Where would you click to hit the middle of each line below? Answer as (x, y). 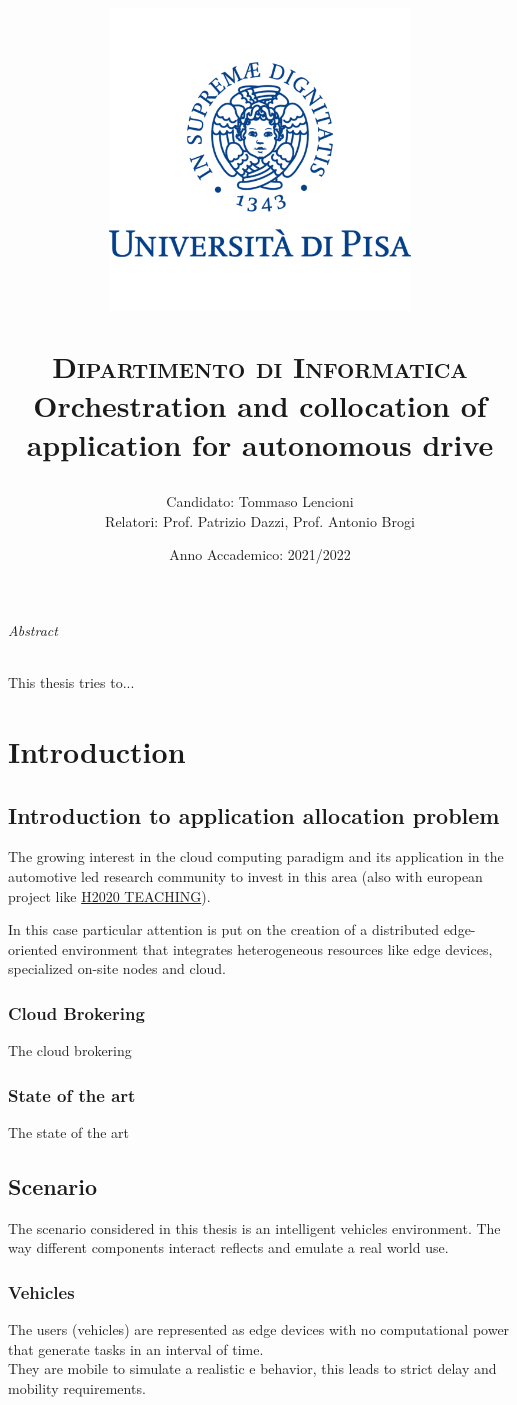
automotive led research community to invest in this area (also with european (245, 876)
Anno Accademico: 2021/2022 (260, 554)
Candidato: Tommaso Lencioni (260, 501)
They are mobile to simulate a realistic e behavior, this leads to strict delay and (252, 1368)
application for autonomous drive (260, 444)
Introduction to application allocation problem (254, 814)
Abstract (33, 630)
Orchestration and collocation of (260, 404)
